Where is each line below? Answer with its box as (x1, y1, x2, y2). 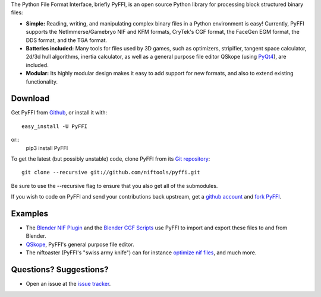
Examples (11, 208, 49, 219)
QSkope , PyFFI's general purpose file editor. (26, 241, 134, 248)
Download (11, 94, 50, 104)
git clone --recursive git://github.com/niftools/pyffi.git (21, 169, 200, 176)
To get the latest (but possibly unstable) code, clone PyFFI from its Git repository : (11, 155, 210, 162)
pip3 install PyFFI (26, 144, 68, 151)
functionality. (26, 78, 58, 85)
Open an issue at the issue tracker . (26, 280, 111, 288)
